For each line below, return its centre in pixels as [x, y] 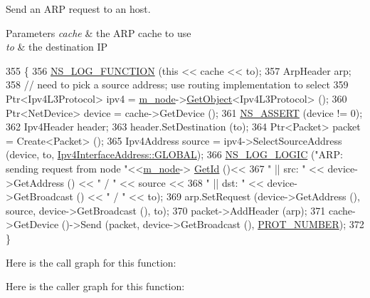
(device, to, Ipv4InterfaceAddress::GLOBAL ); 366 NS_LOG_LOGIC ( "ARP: [174, 154]
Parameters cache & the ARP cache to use [99, 32]
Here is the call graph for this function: [91, 262]
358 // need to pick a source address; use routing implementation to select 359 [177, 84]
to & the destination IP [57, 47]
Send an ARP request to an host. [78, 9]
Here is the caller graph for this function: [95, 286]
